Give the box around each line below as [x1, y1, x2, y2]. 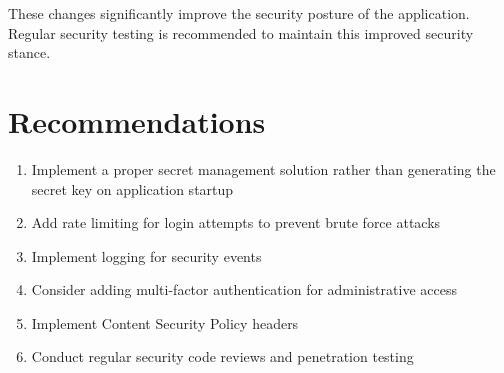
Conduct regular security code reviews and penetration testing [31, 346, 414, 367]
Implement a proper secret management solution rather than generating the [31, 158, 496, 179]
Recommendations [8, 100, 266, 141]
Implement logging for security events [31, 245, 262, 266]
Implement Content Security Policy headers [31, 312, 299, 333]
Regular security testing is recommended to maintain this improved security [8, 22, 474, 43]
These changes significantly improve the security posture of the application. [8, 3, 470, 23]
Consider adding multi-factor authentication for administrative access [31, 279, 457, 300]
